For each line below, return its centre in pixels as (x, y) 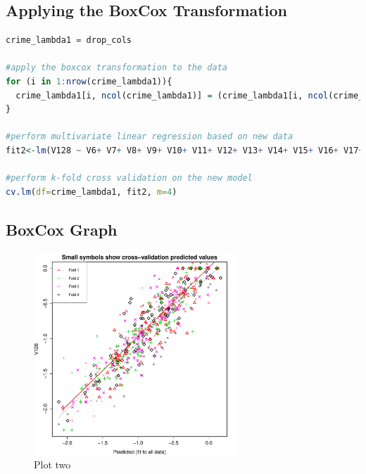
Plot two (52, 465)
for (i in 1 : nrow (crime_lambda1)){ (89, 81)
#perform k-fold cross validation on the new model (129, 178)
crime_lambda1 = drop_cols (69, 40)
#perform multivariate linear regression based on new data (150, 137)
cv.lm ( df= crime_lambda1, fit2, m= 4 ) (91, 192)
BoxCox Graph (62, 229)
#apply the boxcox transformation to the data (116, 68)
